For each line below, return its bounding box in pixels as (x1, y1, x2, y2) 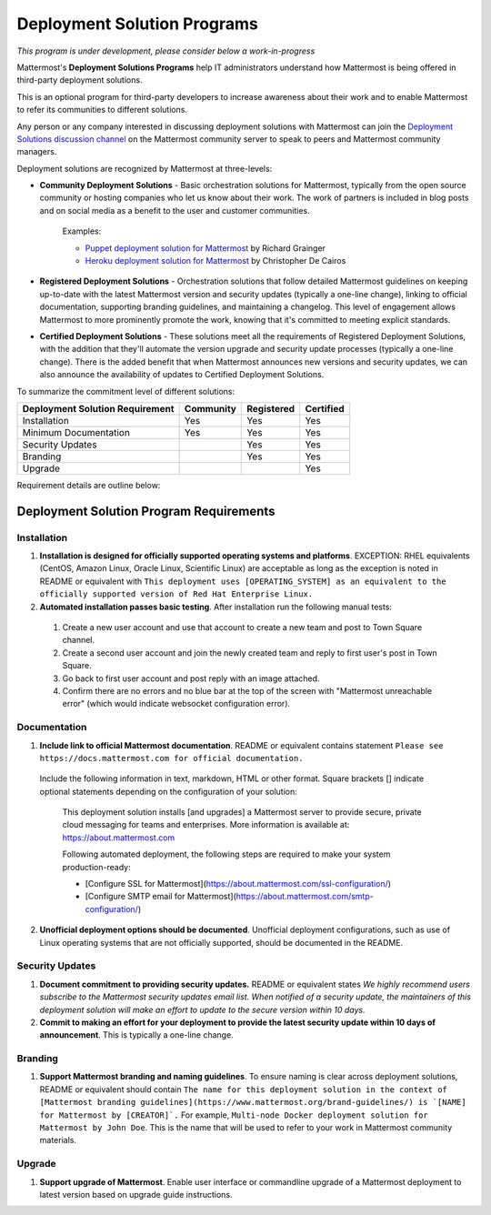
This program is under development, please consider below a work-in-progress (16, 45, 316, 56)
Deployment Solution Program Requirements (16, 503, 276, 518)
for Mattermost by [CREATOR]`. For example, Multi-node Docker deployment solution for (39, 1110, 428, 1120)
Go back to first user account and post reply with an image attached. (62, 673, 320, 684)
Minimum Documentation (22, 426, 131, 438)
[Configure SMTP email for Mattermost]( (85, 891, 236, 902)
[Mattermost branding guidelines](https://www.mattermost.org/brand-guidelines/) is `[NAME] (39, 1097, 467, 1108)
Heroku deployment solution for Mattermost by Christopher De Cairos (85, 256, 346, 266)
